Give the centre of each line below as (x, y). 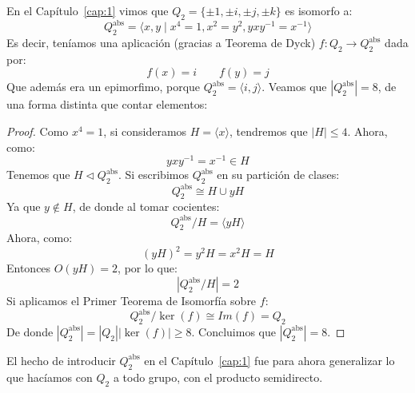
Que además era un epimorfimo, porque (104, 87)
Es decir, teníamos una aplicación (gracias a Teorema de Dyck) (161, 43)
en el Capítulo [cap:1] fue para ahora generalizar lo (269, 360)
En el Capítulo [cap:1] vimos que (88, 10)
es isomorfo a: (319, 10)
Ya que (24, 206)
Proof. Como (38, 131)
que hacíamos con (50, 377)
